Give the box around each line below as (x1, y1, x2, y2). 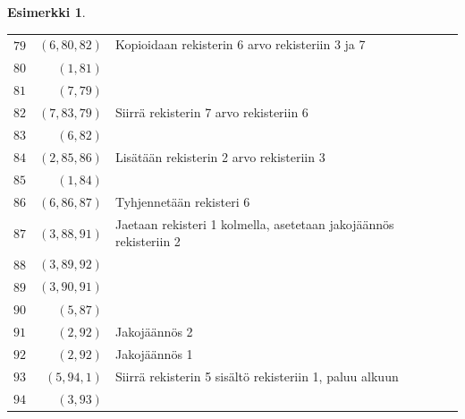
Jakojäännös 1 (114, 344, 193, 363)
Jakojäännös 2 (114, 321, 193, 340)
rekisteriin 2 (114, 232, 181, 251)
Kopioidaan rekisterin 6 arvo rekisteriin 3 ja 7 (114, 35, 366, 54)
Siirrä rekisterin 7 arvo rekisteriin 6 (114, 102, 309, 121)
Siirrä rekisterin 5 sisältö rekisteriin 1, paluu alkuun (114, 366, 399, 385)
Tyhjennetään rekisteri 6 (114, 192, 250, 210)
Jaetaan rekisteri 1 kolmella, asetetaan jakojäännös (114, 214, 394, 233)
